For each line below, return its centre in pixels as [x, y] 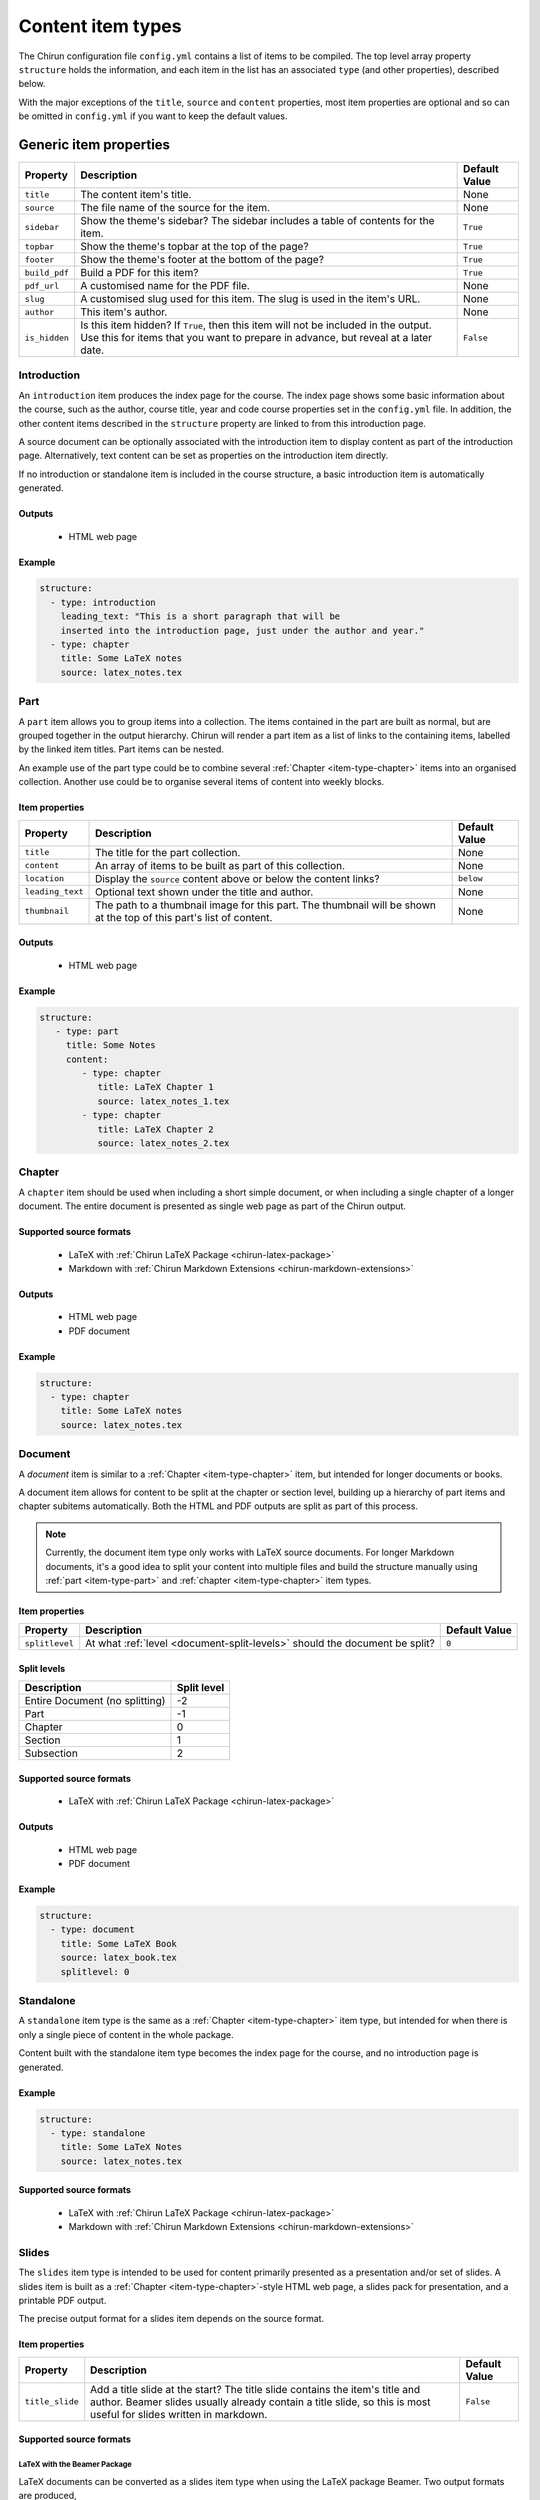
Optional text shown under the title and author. [204, 892]
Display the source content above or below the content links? [237, 878]
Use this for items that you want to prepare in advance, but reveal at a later [256, 338]
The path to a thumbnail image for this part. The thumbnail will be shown [266, 905]
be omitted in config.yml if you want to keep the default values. [153, 116]
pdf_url [42, 285]
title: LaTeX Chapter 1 [155, 1087]
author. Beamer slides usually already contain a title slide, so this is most [260, 2402]
